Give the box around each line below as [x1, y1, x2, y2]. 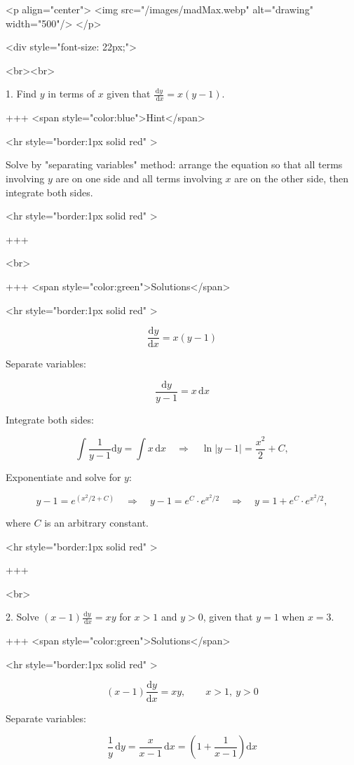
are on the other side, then [234, 170, 348, 185]
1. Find [6, 86, 37, 101]
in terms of [48, 86, 95, 101]
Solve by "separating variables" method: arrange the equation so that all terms [6, 157, 343, 172]
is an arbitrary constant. [44, 515, 149, 530]
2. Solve [6, 609, 39, 624]
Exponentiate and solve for [6, 470, 121, 484]
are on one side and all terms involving [55, 170, 222, 185]
